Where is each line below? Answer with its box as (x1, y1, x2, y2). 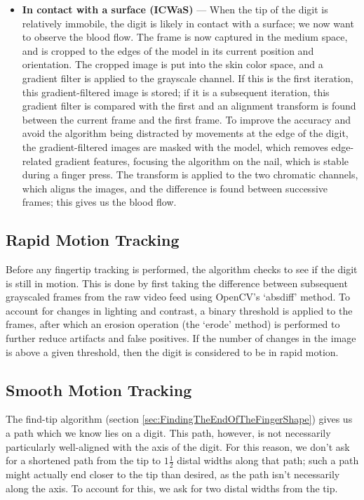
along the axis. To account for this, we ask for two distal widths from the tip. (6, 480, 338, 495)
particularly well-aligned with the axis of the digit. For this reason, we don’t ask (6, 439, 350, 454)
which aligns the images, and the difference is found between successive (22, 180, 328, 195)
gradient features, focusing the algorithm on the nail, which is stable (55, 153, 349, 168)
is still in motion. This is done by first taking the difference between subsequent (6, 275, 348, 290)
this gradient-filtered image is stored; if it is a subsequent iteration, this (22, 84, 330, 99)
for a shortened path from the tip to (6, 453, 161, 468)
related (22, 153, 52, 168)
